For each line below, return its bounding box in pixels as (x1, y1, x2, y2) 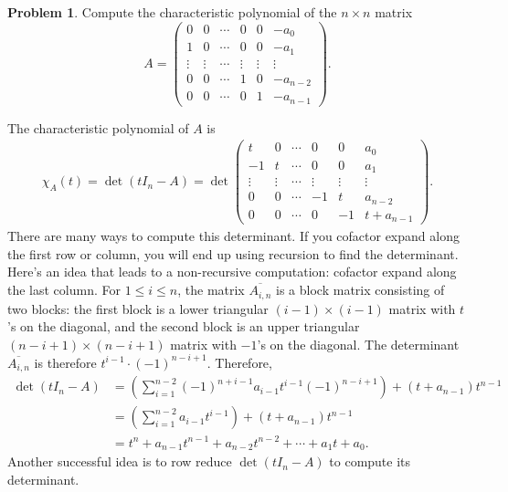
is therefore (34, 352, 97, 372)
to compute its (329, 452, 411, 471)
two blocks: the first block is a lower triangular (7, 298, 269, 318)
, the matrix (177, 280, 245, 299)
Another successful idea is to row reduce (7, 452, 232, 471)
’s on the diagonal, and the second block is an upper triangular (7, 317, 360, 336)
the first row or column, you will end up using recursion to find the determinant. (7, 244, 459, 263)
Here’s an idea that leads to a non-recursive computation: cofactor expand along (7, 262, 457, 281)
